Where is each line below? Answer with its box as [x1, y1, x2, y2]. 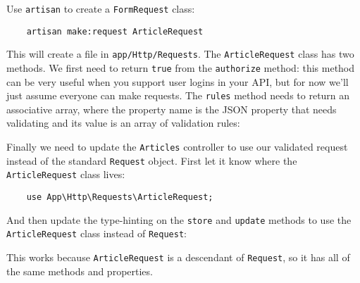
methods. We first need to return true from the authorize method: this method [6, 60, 355, 75]
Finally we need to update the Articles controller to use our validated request [6, 139, 348, 154]
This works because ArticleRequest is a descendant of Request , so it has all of [6, 250, 350, 264]
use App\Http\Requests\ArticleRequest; [26, 192, 213, 203]
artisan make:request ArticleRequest [26, 26, 204, 37]
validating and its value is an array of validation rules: [6, 115, 240, 130]
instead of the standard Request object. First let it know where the [6, 153, 297, 168]
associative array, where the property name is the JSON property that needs [6, 101, 337, 116]
